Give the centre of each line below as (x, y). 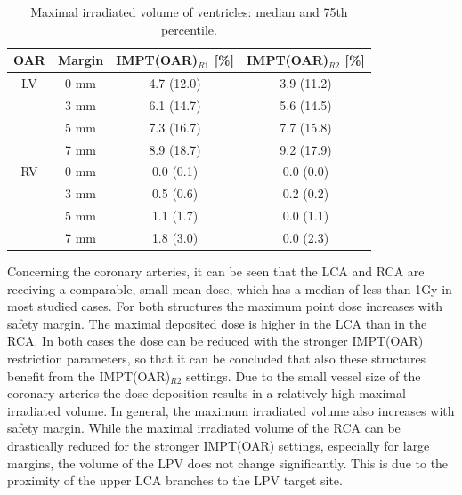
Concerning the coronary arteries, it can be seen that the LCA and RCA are (216, 271)
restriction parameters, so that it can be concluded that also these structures (217, 358)
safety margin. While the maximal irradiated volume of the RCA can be (204, 428)
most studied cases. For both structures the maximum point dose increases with (225, 306)
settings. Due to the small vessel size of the (304, 375)
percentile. (189, 29)
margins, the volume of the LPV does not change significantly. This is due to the (228, 463)
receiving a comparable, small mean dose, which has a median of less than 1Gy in (230, 288)
